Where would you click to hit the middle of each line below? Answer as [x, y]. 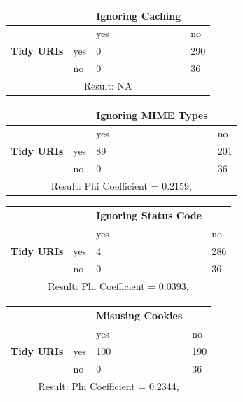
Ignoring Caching [139, 15]
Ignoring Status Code [149, 215]
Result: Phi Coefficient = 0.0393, [118, 285]
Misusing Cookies [139, 316]
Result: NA [108, 85]
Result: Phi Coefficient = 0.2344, [109, 386]
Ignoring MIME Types [152, 115]
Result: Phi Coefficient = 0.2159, [121, 185]
